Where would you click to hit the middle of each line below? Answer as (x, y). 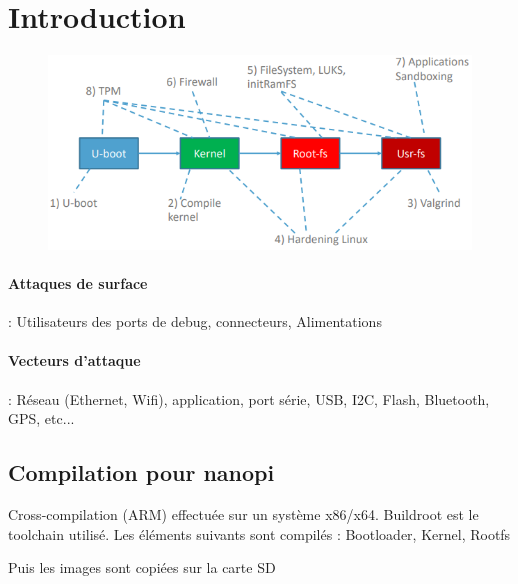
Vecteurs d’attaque (74, 360)
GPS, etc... (41, 418)
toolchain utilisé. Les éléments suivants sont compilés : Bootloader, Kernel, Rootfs (259, 533)
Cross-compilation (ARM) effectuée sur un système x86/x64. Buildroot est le (243, 513)
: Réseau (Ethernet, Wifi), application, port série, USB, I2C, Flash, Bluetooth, (249, 398)
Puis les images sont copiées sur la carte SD (142, 567)
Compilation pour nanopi (141, 472)
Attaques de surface (78, 282)
